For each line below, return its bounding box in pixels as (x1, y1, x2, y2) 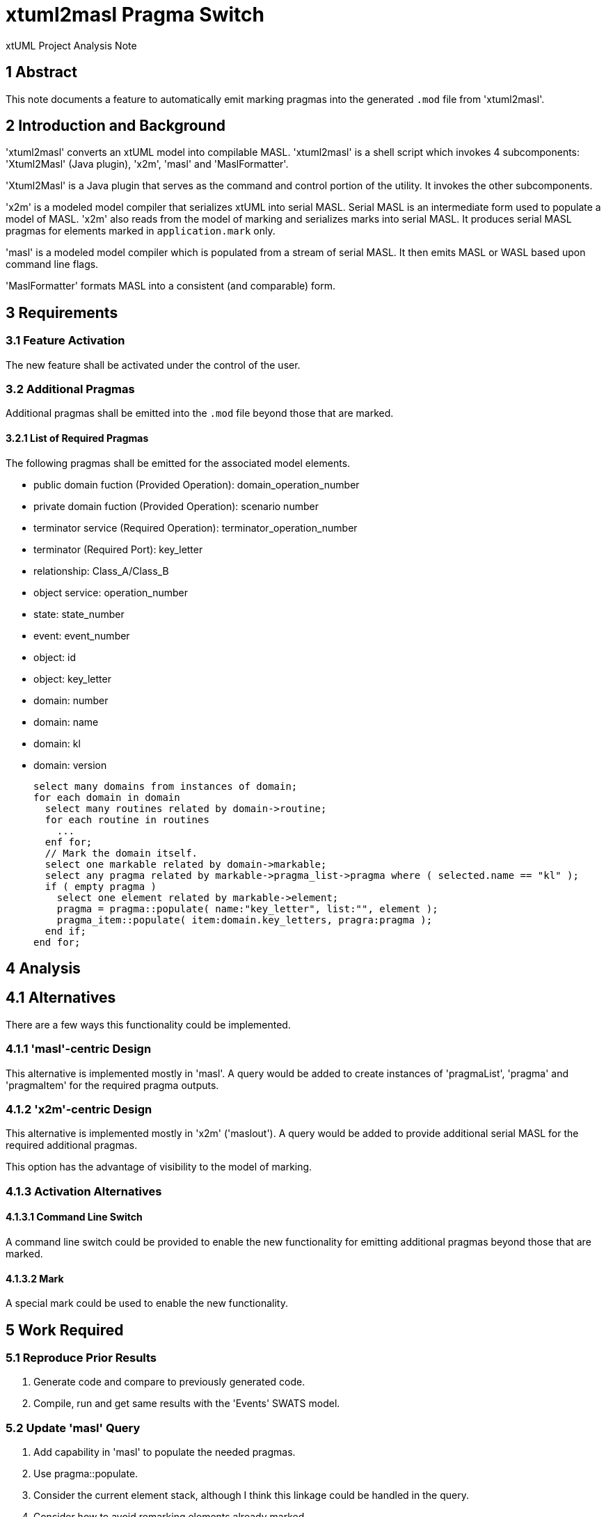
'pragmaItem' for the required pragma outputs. (6, 1079, 219, 1091)
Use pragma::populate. (33, 1468, 138, 1480)
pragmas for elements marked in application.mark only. (6, 225, 276, 237)
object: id (33, 651, 77, 663)
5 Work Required (6, 1321, 124, 1339)
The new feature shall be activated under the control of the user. (6, 358, 301, 371)
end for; (33, 936, 81, 948)
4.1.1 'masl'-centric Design (6, 1042, 152, 1056)
